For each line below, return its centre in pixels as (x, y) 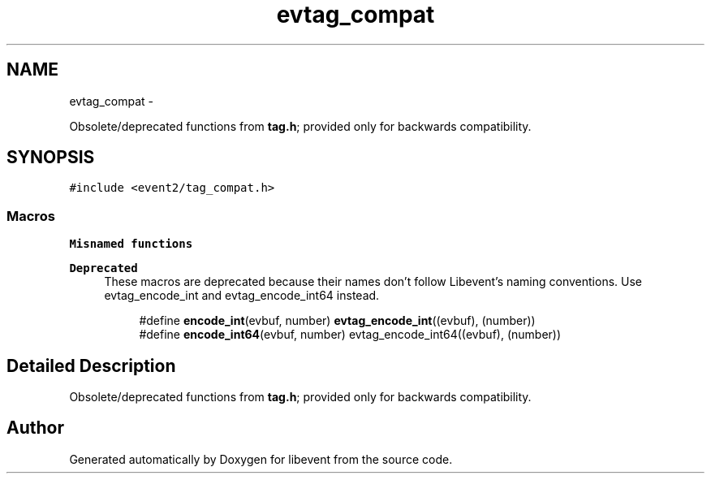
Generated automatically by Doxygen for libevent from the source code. (261, 459)
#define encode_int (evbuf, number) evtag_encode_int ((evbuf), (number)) (337, 321)
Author (35, 428)
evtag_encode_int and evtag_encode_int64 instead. (242, 296)
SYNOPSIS (51, 158)
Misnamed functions (131, 244)
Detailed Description (91, 365)
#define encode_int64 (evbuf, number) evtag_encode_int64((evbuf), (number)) (350, 335)
